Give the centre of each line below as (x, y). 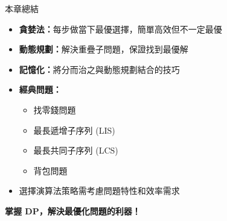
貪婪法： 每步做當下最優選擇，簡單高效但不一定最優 (120, 29)
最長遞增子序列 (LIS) (74, 130)
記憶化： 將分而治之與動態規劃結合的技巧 (99, 69)
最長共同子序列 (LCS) (76, 150)
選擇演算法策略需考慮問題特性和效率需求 (99, 191)
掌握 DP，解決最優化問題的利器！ (73, 210)
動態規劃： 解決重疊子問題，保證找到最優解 (104, 49)
